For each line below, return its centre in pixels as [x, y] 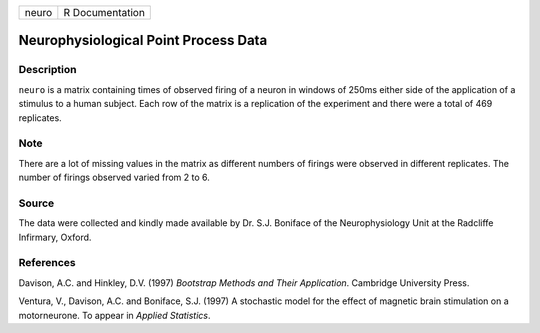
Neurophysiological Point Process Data [143, 40]
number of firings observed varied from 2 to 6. [114, 177]
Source [36, 203]
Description [47, 70]
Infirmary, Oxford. [55, 237]
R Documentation [104, 12]
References [47, 263]
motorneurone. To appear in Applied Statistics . [114, 315]
